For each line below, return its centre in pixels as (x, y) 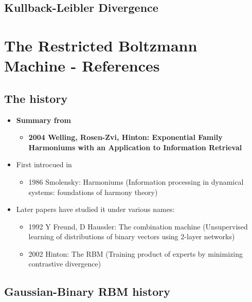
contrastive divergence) (65, 264)
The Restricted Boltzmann (101, 45)
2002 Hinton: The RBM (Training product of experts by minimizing (136, 253)
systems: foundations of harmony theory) (93, 192)
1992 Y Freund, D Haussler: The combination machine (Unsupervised (138, 226)
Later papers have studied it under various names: (95, 209)
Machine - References (82, 66)
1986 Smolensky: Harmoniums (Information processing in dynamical (136, 181)
